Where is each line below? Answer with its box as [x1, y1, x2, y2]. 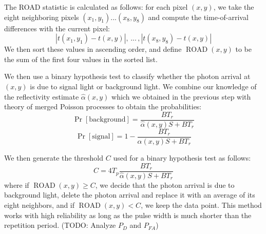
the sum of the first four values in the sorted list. [4, 53, 158, 64]
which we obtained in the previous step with [111, 91, 251, 102]
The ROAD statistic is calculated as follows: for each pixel [4, 2, 188, 12]
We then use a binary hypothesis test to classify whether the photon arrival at [4, 71, 251, 82]
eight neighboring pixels [4, 11, 79, 22]
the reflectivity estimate [4, 91, 79, 102]
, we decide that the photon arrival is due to [95, 179, 235, 190]
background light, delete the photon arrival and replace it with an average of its [4, 189, 255, 200]
